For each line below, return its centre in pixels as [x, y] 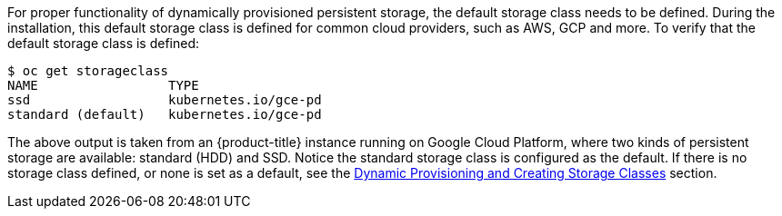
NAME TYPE [103, 85]
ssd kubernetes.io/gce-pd [165, 100]
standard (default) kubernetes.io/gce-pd [165, 114]
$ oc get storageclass [88, 71]
